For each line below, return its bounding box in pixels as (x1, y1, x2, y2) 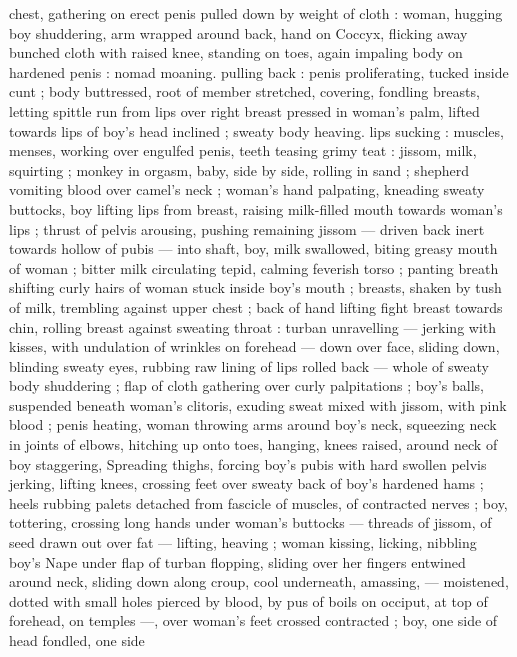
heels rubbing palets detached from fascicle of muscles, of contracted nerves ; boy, (9, 492, 508, 513)
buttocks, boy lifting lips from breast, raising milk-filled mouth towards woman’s (9, 198, 503, 219)
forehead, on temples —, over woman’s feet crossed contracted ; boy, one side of (9, 610, 498, 631)
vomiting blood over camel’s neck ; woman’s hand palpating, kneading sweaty (9, 179, 485, 200)
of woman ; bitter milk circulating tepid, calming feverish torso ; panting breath (9, 257, 499, 278)
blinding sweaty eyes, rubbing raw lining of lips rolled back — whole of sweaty (9, 355, 489, 376)
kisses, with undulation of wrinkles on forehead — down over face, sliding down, (9, 336, 500, 357)
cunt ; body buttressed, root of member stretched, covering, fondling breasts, (9, 81, 480, 102)
